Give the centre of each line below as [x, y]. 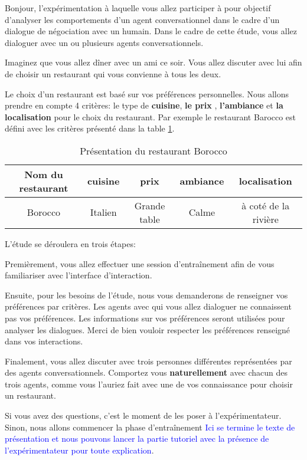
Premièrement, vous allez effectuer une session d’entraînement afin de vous [140, 263]
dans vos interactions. [44, 341]
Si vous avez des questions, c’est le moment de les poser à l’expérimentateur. [143, 415]
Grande [150, 205]
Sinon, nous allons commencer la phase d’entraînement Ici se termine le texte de [150, 427]
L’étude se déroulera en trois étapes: [70, 243]
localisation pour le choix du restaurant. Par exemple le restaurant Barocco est [151, 116]
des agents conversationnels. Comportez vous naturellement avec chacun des [146, 372]
